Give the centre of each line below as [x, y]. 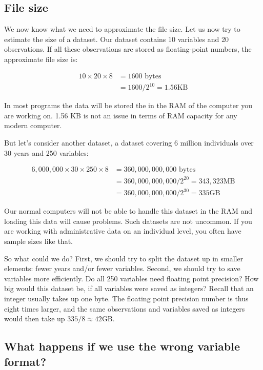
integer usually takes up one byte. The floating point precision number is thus [126, 298]
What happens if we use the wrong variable [122, 346]
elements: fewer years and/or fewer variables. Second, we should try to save [122, 268]
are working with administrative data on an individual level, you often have [123, 231]
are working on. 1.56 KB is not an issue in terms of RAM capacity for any [121, 115]
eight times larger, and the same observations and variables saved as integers [125, 308]
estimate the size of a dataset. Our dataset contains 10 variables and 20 [116, 39]
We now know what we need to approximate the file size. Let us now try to [122, 29]
